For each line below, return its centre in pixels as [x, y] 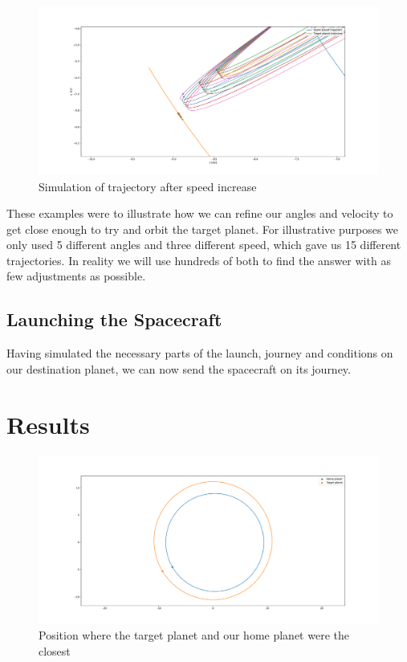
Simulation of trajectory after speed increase [148, 186]
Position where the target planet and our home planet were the [194, 635]
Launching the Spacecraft [114, 319]
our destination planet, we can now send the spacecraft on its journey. [179, 368]
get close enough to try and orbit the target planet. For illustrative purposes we [203, 229]
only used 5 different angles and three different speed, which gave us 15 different [204, 245]
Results [48, 424]
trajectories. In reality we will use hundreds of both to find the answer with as [199, 260]
